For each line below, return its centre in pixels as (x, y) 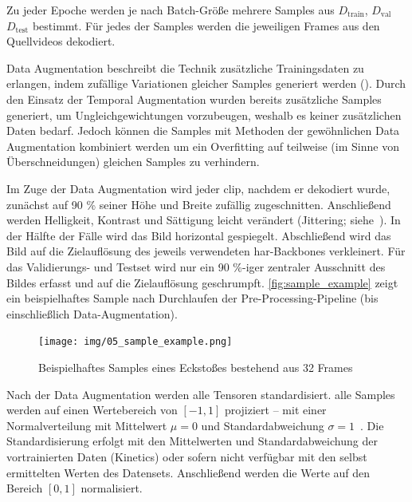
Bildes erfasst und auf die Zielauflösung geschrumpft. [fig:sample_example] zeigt (202, 282)
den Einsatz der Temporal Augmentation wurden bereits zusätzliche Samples (194, 99)
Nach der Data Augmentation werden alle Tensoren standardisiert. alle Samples (201, 394)
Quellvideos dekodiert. (61, 41)
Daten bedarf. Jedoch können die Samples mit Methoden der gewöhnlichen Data (203, 130)
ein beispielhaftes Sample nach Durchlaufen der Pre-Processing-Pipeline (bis (192, 298)
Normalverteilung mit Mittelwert (87, 425)
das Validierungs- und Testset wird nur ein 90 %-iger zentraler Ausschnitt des (196, 266)
